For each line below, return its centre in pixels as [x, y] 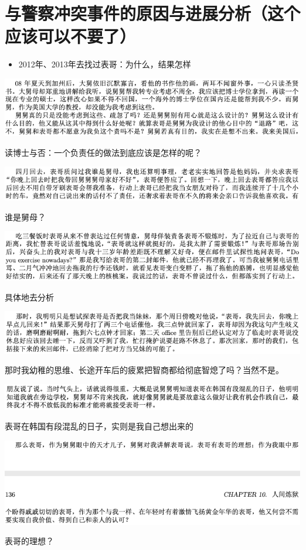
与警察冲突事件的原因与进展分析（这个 [153, 13]
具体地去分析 [29, 297]
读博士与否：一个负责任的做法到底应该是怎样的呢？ [103, 152]
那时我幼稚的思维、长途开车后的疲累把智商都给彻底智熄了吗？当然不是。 [144, 370]
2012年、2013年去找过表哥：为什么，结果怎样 [105, 64]
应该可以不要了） [71, 36]
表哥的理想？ [29, 541]
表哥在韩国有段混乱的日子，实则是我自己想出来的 [99, 426]
